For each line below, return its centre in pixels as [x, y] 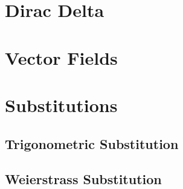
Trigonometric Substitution [92, 143]
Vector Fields [61, 57]
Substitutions [61, 104]
